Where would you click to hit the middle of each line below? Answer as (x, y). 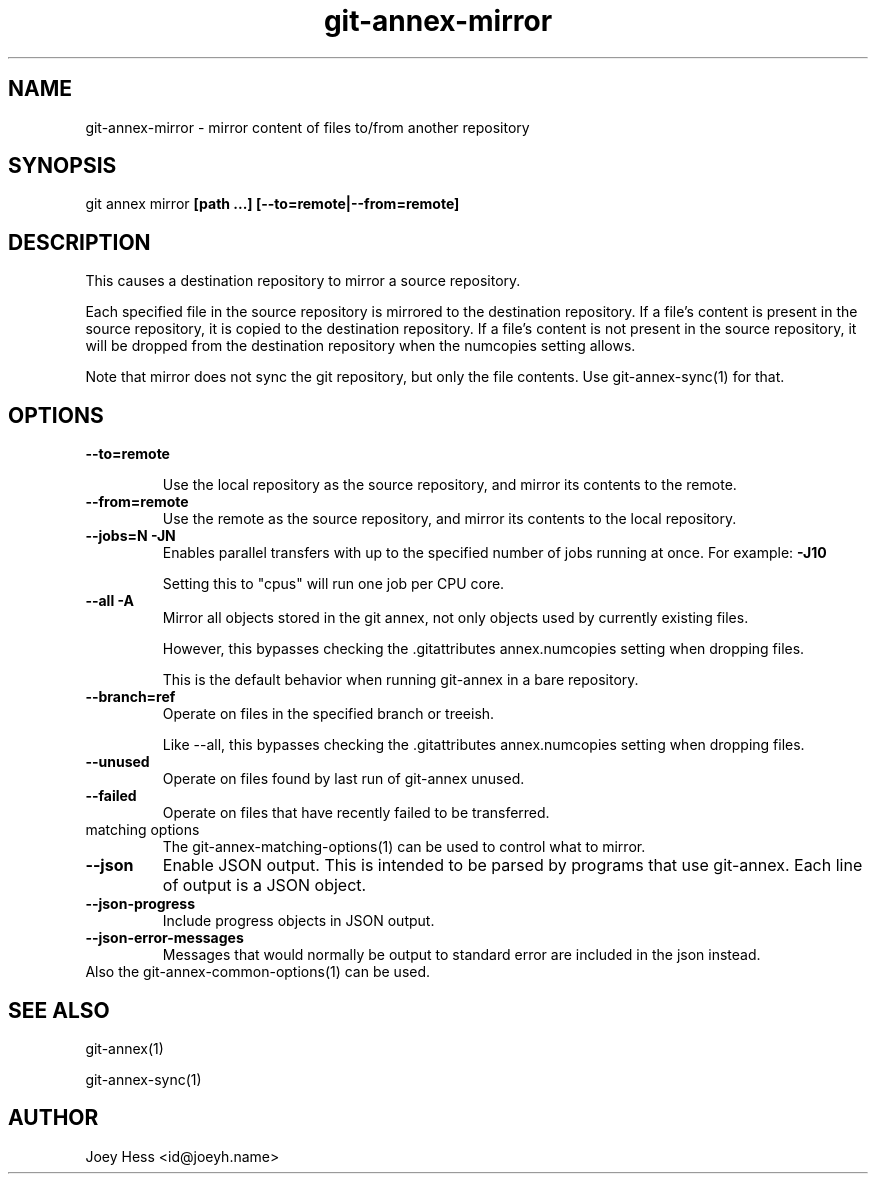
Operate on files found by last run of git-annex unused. (343, 779)
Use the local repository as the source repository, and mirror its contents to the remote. (449, 485)
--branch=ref (130, 697)
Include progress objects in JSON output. (298, 921)
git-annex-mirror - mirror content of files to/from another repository (307, 127)
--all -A (110, 601)
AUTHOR (53, 1118)
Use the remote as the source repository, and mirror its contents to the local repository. (449, 519)
